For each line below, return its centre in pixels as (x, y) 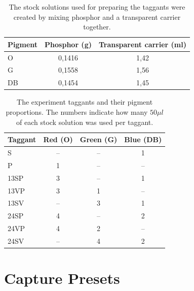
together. (97, 27)
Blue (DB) (143, 139)
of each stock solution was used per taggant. (85, 122)
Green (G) (99, 139)
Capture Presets (62, 278)
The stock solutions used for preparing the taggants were (97, 7)
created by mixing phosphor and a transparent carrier (97, 17)
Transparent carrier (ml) (142, 44)
